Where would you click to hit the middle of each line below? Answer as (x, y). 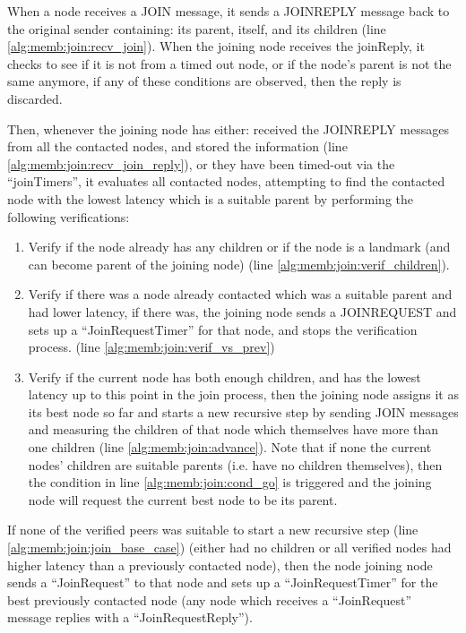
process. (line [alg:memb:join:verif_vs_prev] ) (151, 347)
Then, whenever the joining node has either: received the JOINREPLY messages (228, 128)
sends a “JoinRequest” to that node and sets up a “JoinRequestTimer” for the (223, 582)
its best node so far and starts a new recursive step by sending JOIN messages (243, 411)
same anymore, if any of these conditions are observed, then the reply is (204, 81)
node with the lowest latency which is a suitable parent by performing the (211, 198)
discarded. (35, 98)
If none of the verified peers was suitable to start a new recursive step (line (213, 530)
